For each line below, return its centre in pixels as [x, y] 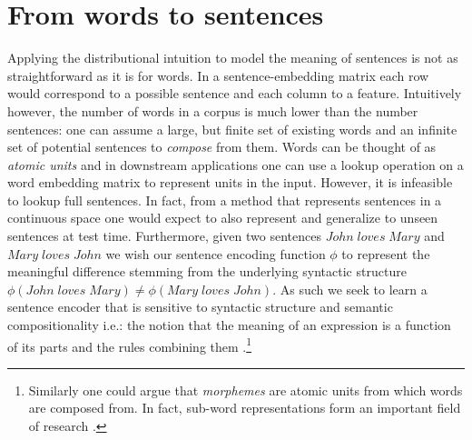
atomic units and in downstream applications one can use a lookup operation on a [236, 164]
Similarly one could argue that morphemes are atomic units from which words [246, 390]
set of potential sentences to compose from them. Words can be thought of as [222, 147]
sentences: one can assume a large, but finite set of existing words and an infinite [232, 129]
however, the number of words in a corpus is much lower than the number [213, 110]
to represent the [386, 253]
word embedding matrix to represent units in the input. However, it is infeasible [230, 182]
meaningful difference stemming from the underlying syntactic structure [207, 271]
